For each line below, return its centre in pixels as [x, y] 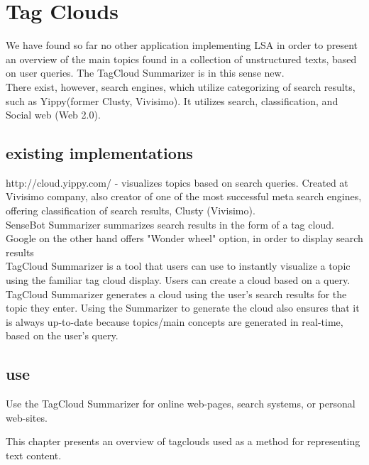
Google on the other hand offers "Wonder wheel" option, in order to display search [184, 238]
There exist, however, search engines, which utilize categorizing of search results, [181, 86]
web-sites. [27, 417]
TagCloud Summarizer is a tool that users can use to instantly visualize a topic [178, 266]
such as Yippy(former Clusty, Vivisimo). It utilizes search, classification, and [172, 100]
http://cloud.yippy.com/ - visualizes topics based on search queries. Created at [177, 182]
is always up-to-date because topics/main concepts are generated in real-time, [175, 321]
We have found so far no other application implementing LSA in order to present [182, 45]
